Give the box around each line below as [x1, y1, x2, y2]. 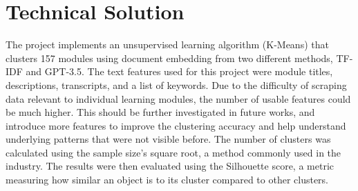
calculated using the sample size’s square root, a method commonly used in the [6, 145, 341, 159]
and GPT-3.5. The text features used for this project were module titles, [26, 64, 333, 79]
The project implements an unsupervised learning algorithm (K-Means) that [6, 37, 329, 52]
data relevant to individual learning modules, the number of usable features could [6, 91, 351, 105]
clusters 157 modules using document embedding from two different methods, [6, 50, 333, 65]
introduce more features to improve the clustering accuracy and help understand [6, 118, 346, 132]
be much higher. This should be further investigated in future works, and [6, 105, 315, 119]
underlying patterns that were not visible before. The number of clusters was [6, 132, 331, 146]
